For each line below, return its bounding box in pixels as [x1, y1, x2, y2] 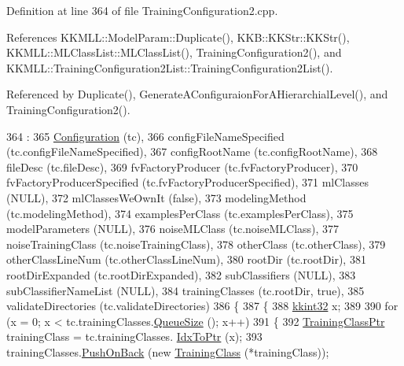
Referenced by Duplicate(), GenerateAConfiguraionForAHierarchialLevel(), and [6, 86, 388, 102]
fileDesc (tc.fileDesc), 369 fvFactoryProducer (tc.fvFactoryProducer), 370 [6, 158, 358, 175]
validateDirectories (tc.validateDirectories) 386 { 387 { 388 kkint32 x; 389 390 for [6, 298, 398, 314]
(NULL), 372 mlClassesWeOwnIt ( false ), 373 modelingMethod [6, 189, 307, 205]
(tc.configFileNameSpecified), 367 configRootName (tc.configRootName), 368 [6, 143, 378, 160]
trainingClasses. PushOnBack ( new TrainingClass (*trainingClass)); [6, 343, 329, 360]
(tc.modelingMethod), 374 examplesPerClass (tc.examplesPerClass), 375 [6, 205, 354, 221]
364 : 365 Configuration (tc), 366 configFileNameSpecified [6, 128, 285, 144]
